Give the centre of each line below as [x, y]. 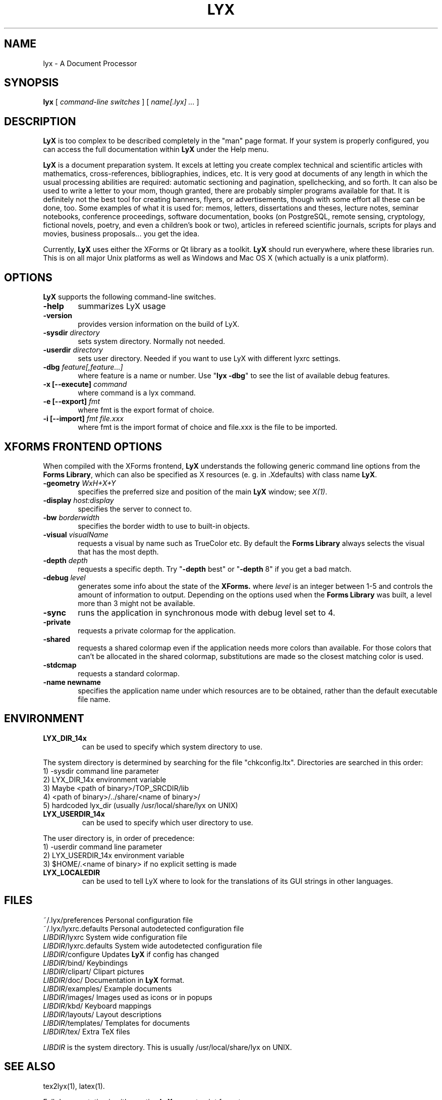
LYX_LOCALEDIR [72, 872]
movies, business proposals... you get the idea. [121, 234]
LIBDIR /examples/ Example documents [107, 988]
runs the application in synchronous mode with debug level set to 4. [207, 612]
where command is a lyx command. [137, 393]
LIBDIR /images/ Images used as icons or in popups [128, 997]
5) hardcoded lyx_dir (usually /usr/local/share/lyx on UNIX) [141, 805]
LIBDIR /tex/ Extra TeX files [87, 1031]
